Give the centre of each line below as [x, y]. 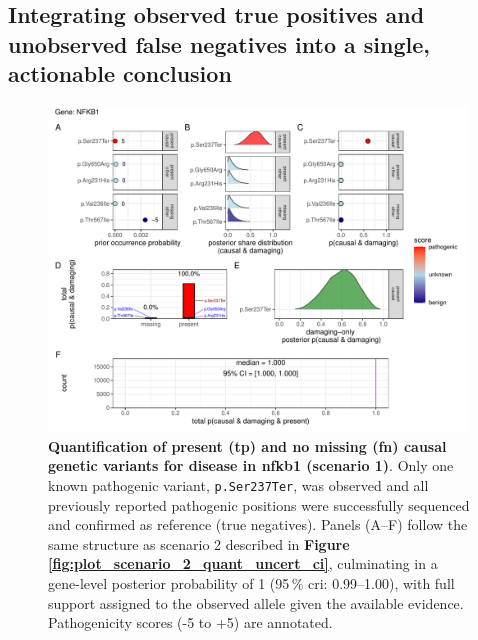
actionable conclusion [120, 73]
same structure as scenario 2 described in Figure [199, 543]
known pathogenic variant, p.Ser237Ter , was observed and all [238, 485]
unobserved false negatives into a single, [219, 43]
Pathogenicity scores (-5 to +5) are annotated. [190, 622]
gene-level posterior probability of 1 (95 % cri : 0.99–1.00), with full [251, 583]
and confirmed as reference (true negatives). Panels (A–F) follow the [258, 524]
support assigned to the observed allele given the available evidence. [256, 602]
